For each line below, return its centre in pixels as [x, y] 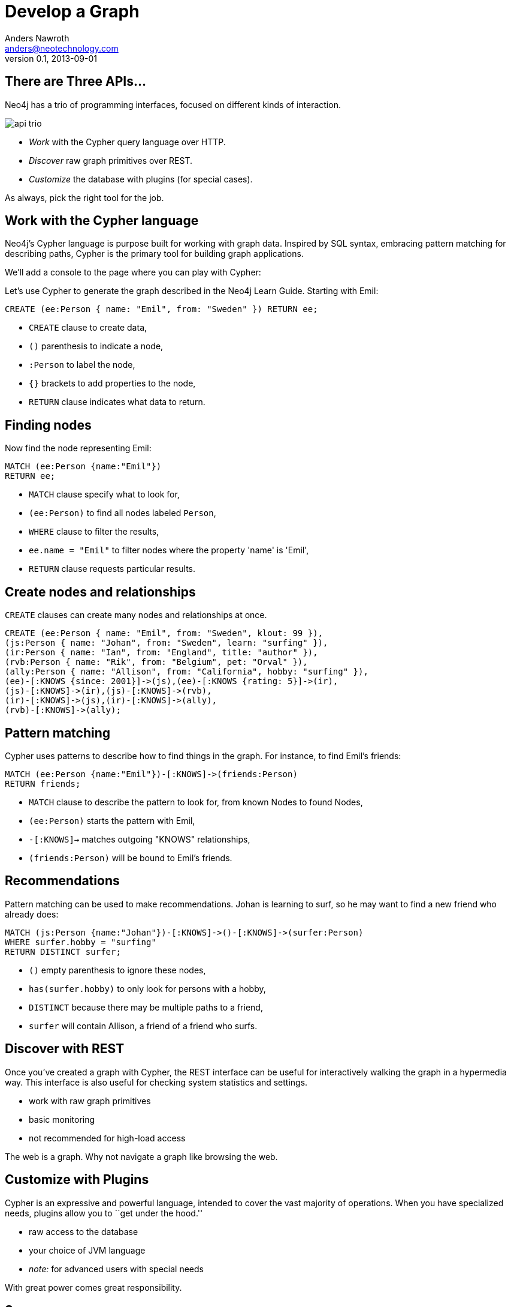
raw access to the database [84, 1231]
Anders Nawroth [37, 38]
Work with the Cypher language [102, 221]
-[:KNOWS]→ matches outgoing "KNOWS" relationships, [140, 839]
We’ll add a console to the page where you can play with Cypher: [133, 272]
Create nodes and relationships [100, 592]
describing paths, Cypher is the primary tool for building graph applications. [154, 254]
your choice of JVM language [87, 1250]
